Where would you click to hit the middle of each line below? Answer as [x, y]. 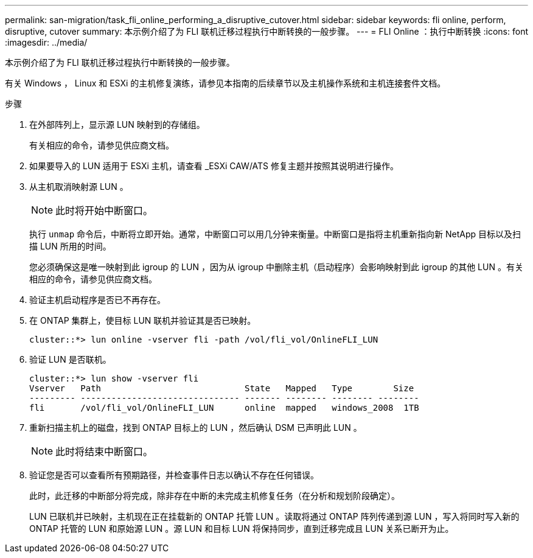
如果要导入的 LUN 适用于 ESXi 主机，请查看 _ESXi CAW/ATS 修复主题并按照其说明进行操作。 [214, 166]
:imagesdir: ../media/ [46, 42]
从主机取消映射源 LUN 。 [79, 187]
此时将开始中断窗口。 [104, 211]
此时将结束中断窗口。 [104, 452]
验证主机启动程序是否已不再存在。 [97, 300]
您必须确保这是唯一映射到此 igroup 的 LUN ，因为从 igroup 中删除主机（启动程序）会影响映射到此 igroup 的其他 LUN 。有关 [276, 267]
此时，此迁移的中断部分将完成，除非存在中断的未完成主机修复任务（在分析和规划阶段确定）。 [214, 496]
